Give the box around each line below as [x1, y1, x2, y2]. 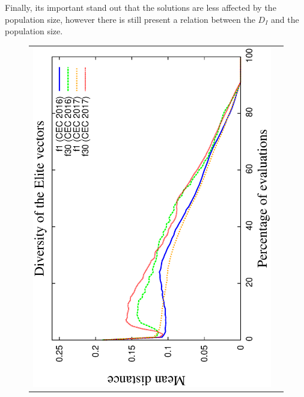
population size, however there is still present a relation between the [5, 13, 255, 25]
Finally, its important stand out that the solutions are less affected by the [5, 1, 276, 13]
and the [270, 13, 299, 25]
